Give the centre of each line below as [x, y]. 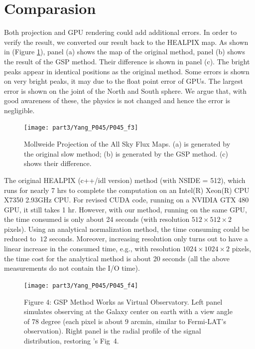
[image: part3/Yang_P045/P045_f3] [81, 128]
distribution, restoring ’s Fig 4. [71, 340]
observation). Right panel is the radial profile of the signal [113, 331]
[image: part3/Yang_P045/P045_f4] [81, 285]
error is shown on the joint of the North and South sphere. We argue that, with [126, 90]
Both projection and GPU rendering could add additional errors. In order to [121, 32]
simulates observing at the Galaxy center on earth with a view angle [128, 311]
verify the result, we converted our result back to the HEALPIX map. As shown [126, 42]
